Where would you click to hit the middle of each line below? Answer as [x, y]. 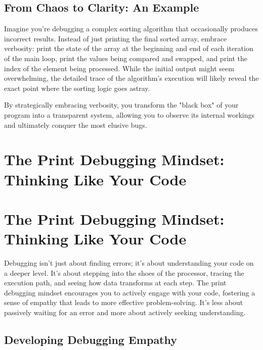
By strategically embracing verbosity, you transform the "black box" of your [121, 105]
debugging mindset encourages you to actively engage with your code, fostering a [130, 292]
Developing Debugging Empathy [91, 339]
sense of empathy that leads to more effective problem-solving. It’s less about [124, 302]
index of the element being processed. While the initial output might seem [119, 68]
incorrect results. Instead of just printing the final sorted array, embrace [116, 38]
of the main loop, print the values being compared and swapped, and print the [126, 58]
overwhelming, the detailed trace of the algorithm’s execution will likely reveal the [131, 78]
